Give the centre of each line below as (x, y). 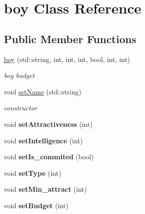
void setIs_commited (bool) (49, 157)
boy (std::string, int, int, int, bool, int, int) (67, 59)
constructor (21, 108)
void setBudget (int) (36, 205)
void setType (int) (33, 173)
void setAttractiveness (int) (48, 124)
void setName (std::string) (43, 91)
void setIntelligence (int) (43, 140)
